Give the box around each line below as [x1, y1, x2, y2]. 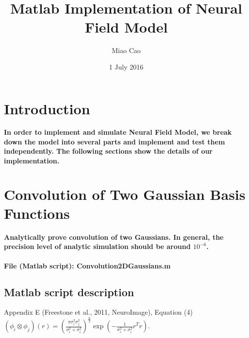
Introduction [4, 98, 90, 118]
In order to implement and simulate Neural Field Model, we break [4, 127, 232, 137]
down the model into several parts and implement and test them [4, 136, 225, 146]
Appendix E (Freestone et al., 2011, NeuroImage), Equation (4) [4, 307, 193, 317]
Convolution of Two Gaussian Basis [4, 184, 246, 204]
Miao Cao [112, 45, 141, 55]
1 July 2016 [109, 61, 144, 71]
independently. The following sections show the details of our [4, 146, 213, 156]
